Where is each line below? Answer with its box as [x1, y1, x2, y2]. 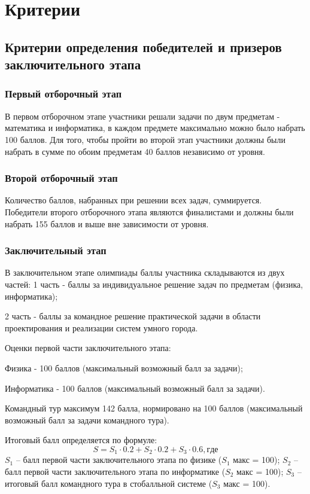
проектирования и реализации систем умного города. [5, 321, 198, 334]
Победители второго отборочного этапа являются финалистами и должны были [5, 205, 294, 218]
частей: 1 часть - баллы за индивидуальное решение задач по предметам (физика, [5, 278, 303, 290]
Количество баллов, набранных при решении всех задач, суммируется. [5, 194, 262, 206]
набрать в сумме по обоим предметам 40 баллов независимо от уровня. [5, 145, 265, 157]
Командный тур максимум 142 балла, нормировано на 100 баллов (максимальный [5, 402, 303, 414]
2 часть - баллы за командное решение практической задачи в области [5, 310, 261, 322]
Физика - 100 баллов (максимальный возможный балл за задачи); [5, 361, 243, 374]
